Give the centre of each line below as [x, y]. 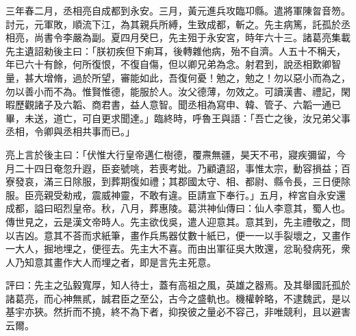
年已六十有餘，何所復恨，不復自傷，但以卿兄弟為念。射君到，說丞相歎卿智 [173, 64]
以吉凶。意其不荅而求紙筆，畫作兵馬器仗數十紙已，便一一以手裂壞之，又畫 [173, 235]
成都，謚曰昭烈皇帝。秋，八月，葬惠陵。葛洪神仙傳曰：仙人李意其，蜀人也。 [178, 208]
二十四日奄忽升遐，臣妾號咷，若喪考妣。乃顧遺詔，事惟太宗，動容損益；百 [182, 168]
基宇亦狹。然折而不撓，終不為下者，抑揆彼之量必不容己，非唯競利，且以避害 [178, 312]
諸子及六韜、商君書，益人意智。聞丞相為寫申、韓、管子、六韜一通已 [187, 105]
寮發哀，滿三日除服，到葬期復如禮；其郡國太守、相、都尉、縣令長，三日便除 [178, 181]
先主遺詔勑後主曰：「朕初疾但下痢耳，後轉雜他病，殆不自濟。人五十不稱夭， [176, 50]
